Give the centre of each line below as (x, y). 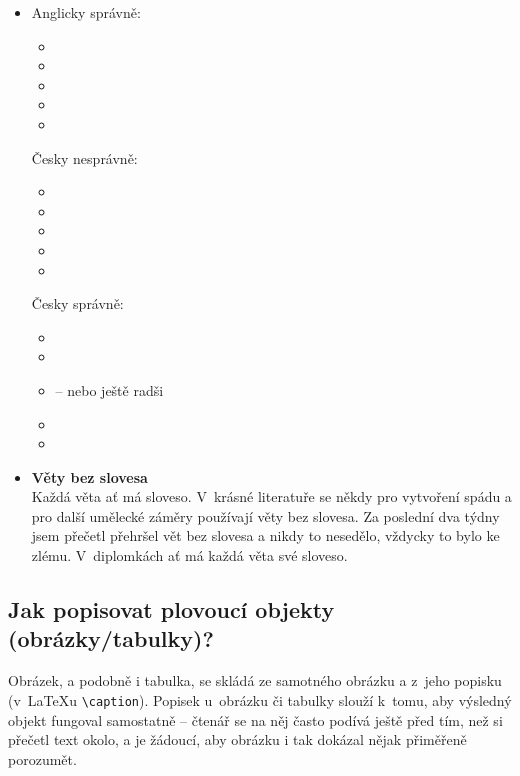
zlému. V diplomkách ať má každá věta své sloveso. (189, 555)
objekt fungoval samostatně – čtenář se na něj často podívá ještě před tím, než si (255, 719)
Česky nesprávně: (84, 157)
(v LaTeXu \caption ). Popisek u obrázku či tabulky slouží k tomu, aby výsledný (260, 699)
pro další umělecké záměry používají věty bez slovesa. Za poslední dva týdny (265, 515)
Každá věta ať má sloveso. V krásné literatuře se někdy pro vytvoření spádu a (271, 496)
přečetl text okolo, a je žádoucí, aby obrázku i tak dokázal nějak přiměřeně (237, 739)
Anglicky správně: (86, 12)
